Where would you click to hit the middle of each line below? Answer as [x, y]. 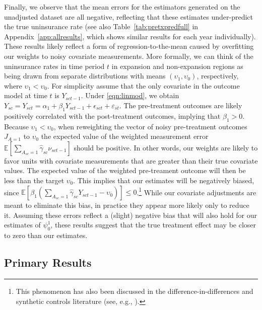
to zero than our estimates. [46, 235]
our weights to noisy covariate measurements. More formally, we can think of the [129, 56]
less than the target [34, 180]
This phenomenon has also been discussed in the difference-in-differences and [135, 291]
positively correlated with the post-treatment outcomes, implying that [112, 115]
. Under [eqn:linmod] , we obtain [130, 95]
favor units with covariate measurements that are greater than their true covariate [131, 160]
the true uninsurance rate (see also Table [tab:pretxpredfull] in [101, 26]
